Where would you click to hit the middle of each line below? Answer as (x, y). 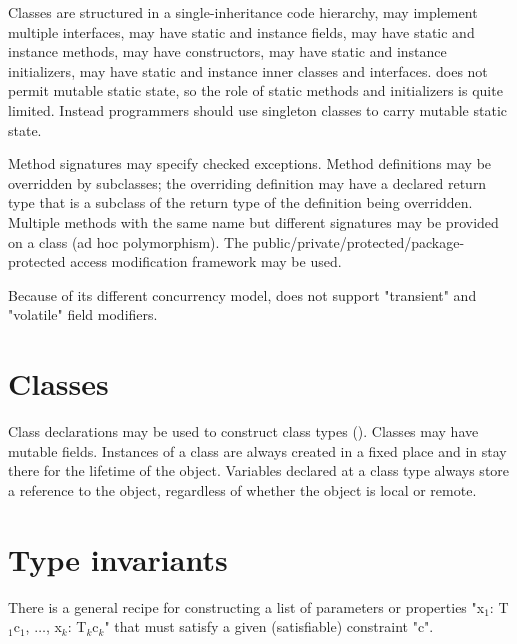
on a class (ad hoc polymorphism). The (128, 241)
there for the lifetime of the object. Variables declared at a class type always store (259, 470)
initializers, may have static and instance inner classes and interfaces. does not (248, 70)
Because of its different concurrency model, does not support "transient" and (242, 294)
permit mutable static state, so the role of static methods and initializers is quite (255, 90)
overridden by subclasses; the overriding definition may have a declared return (247, 182)
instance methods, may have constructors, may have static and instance (227, 51)
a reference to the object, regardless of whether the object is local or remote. (242, 489)
